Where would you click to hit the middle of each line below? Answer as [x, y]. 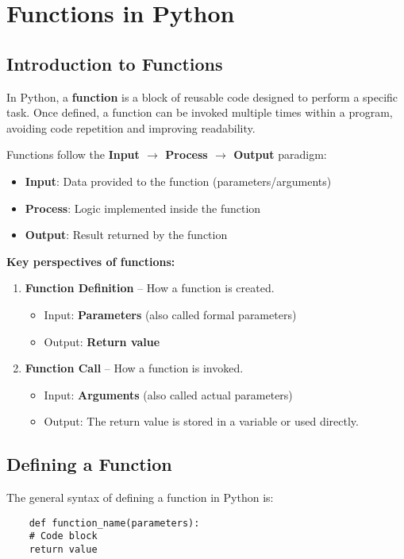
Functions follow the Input [73, 154]
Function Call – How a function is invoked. [134, 368]
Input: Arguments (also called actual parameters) [168, 394]
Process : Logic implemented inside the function [143, 208]
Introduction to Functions [115, 63]
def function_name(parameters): [114, 523]
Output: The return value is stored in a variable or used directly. [201, 421]
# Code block [63, 536]
